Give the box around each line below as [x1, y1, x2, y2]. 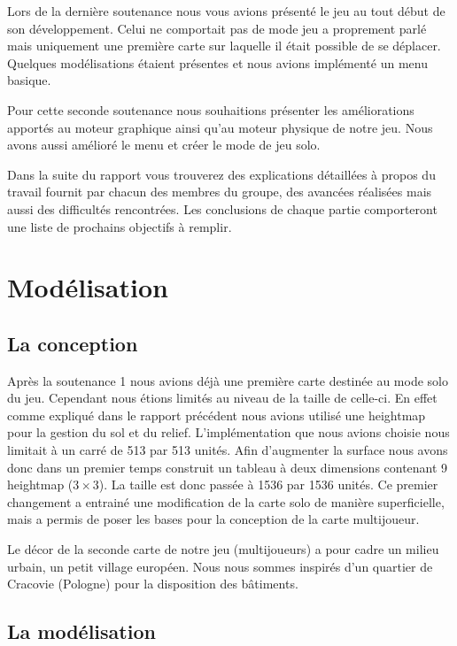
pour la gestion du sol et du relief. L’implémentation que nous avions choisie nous [7, 423, 450, 442]
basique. [7, 71, 51, 89]
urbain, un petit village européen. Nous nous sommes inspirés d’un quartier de [7, 557, 433, 575]
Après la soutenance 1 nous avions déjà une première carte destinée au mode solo [7, 371, 448, 389]
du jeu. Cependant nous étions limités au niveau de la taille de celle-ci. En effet [7, 388, 438, 407]
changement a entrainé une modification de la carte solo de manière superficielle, [7, 492, 445, 511]
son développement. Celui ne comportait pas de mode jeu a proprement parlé [7, 19, 427, 37]
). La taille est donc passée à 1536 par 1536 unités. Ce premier [98, 475, 438, 494]
